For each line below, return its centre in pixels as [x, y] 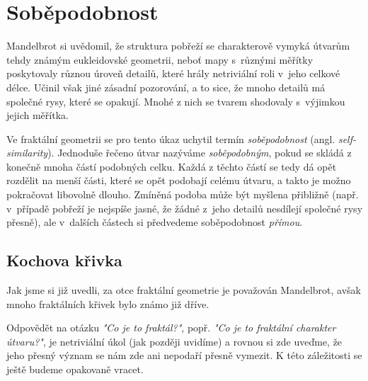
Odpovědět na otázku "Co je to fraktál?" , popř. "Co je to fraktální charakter [171, 328]
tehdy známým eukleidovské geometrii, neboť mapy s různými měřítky [160, 59]
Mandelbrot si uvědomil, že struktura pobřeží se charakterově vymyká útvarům [178, 46]
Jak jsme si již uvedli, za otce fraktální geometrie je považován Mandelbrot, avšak [184, 290]
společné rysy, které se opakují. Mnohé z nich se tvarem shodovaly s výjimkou [176, 101]
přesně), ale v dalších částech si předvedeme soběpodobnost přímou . [155, 222]
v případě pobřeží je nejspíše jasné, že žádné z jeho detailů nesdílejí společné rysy [185, 208]
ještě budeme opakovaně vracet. [75, 369]
